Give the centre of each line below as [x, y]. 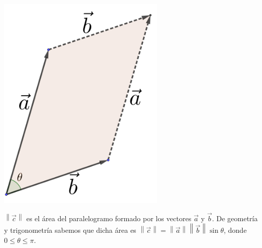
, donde [235, 230]
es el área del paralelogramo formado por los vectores [109, 218]
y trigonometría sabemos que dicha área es [70, 230]
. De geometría [235, 218]
